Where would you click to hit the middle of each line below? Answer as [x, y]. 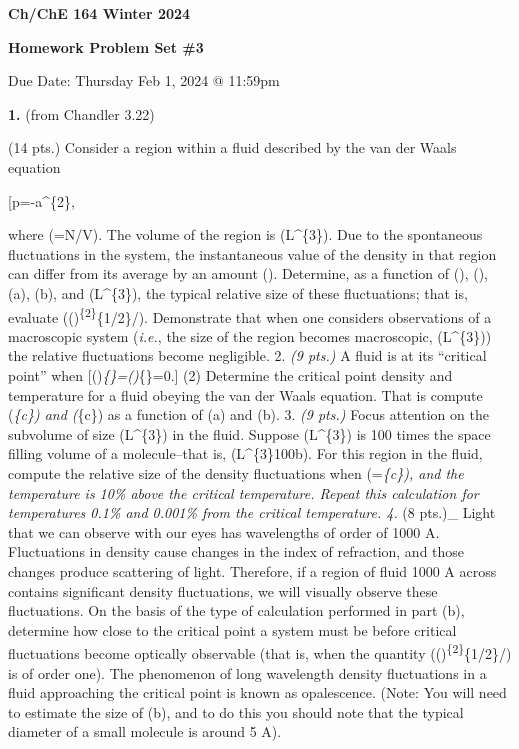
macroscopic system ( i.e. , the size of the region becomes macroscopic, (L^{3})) [250, 335]
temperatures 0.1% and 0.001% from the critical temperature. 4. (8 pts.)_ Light [252, 512]
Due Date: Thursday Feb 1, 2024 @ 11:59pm [144, 80]
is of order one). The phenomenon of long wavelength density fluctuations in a [247, 672]
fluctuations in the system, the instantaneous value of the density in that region [252, 253]
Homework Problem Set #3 [106, 46]
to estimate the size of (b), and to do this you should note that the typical [236, 711]
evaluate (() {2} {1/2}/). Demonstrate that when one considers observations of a [250, 315]
